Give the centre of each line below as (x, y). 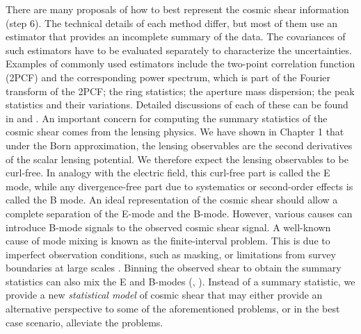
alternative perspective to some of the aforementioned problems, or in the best (173, 309)
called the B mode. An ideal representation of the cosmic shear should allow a (172, 200)
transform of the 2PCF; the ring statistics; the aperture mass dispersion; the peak (180, 91)
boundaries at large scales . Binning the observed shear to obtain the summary (174, 268)
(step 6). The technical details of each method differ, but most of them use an (172, 23)
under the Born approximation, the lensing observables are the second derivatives (179, 145)
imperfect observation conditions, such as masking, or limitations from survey (171, 254)
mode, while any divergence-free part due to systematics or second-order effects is (179, 186)
